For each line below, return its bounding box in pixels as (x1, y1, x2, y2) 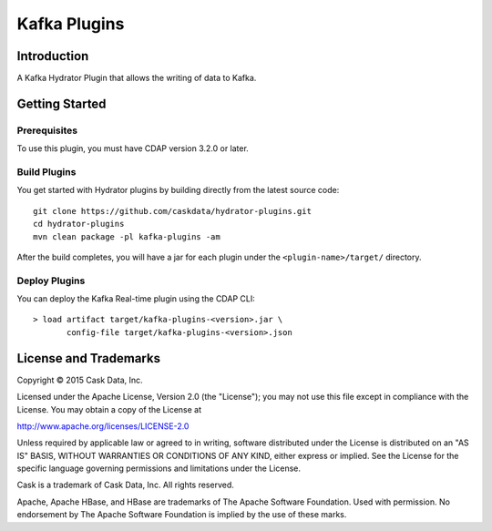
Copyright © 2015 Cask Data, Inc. (16, 374, 143, 385)
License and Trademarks (16, 351, 161, 366)
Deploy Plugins (16, 274, 86, 287)
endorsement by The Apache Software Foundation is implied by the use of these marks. (16, 509, 347, 520)
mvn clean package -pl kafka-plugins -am (33, 231, 220, 241)
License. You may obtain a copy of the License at (16, 403, 202, 414)
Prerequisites (16, 124, 77, 137)
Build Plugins (16, 165, 77, 178)
